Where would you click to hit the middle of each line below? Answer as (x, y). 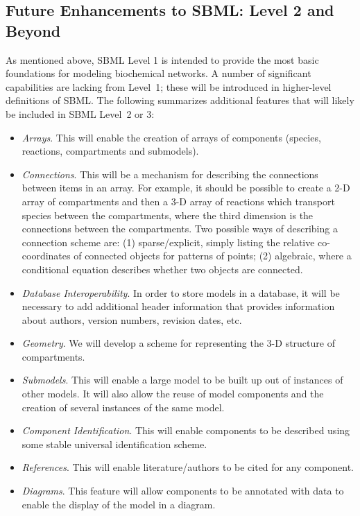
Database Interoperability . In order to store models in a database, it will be (181, 292)
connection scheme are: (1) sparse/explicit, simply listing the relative (168, 242)
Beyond (33, 30)
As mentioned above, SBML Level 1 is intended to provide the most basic (162, 59)
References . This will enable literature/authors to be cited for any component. (188, 467)
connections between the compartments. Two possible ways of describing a (180, 229)
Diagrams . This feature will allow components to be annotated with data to (183, 491)
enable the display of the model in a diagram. (119, 504)
